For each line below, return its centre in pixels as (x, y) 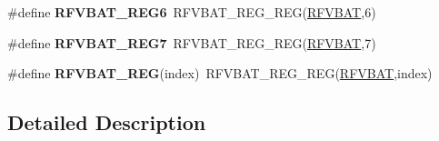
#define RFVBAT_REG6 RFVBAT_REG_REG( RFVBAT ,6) (192, 12)
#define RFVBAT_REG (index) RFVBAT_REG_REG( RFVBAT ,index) (220, 73)
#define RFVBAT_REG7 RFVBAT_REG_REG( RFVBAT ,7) (192, 42)
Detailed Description (107, 122)
